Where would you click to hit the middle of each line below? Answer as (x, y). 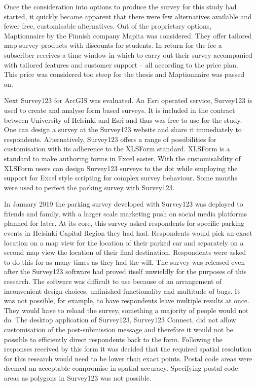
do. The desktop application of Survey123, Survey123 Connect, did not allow (120, 320)
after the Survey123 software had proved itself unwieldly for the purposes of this (125, 271)
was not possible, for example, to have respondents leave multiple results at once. (127, 300)
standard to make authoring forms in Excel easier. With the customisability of (122, 158)
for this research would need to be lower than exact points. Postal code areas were (128, 358)
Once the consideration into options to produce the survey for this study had (120, 6)
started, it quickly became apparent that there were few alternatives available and (128, 16)
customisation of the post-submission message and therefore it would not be (119, 329)
